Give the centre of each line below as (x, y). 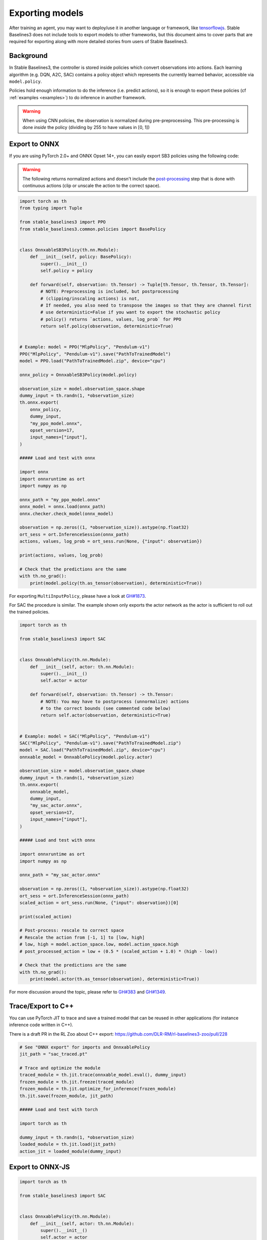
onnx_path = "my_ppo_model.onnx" (60, 499)
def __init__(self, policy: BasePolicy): (81, 257)
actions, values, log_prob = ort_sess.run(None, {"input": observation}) (111, 541)
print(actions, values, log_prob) (61, 555)
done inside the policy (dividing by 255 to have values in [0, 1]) (86, 127)
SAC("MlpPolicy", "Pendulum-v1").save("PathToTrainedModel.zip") (100, 743)
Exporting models (46, 13)
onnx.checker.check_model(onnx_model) (67, 514)
